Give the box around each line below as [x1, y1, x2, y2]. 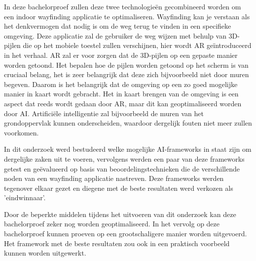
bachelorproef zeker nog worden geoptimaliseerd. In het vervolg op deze [4, 218, 220, 229]
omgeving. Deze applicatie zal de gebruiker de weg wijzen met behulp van [4, 30, 226, 41]
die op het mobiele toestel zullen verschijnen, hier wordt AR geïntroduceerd [23, 40, 252, 50]
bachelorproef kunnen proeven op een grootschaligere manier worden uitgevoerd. [4, 228, 247, 239]
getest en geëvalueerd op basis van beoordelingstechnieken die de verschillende [4, 163, 240, 174]
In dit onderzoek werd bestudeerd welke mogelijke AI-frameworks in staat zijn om [4, 144, 252, 154]
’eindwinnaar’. [4, 192, 46, 203]
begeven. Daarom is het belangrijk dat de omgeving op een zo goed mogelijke [4, 79, 238, 89]
